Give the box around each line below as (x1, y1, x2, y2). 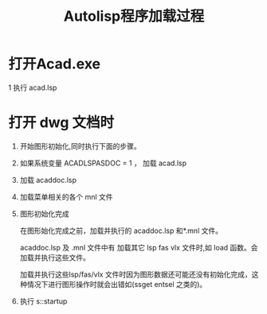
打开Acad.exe (8, 55, 101, 73)
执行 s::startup (19, 296, 68, 306)
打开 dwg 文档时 (8, 114, 115, 132)
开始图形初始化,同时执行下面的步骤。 (19, 141, 141, 151)
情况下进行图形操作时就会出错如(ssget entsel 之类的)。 (26, 279, 207, 289)
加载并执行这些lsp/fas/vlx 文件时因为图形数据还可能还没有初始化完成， (19, 269, 253, 279)
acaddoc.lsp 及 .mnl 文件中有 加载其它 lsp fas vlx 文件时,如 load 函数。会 (19, 242, 258, 252)
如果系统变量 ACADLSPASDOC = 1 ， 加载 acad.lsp (19, 158, 187, 168)
